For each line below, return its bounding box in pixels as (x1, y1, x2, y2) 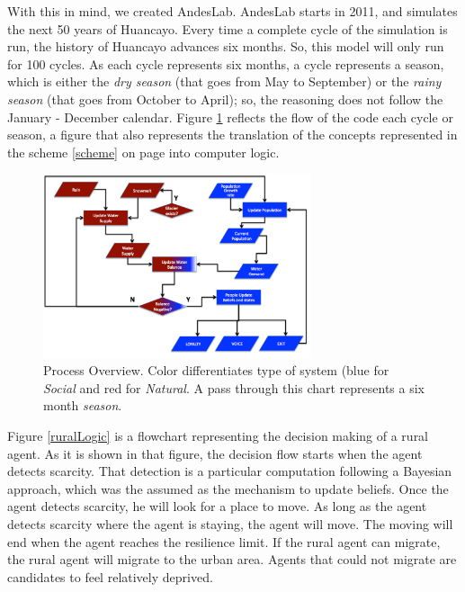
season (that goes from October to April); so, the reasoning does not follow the (7, 89, 443, 108)
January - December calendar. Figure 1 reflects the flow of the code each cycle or (7, 107, 453, 126)
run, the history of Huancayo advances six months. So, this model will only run (7, 37, 444, 56)
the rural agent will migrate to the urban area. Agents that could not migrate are (7, 550, 457, 569)
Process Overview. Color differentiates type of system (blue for (43, 361, 389, 380)
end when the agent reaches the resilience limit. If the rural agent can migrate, (7, 532, 441, 551)
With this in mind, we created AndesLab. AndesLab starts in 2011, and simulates (7, 2, 458, 20)
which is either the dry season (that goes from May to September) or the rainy (7, 72, 442, 91)
